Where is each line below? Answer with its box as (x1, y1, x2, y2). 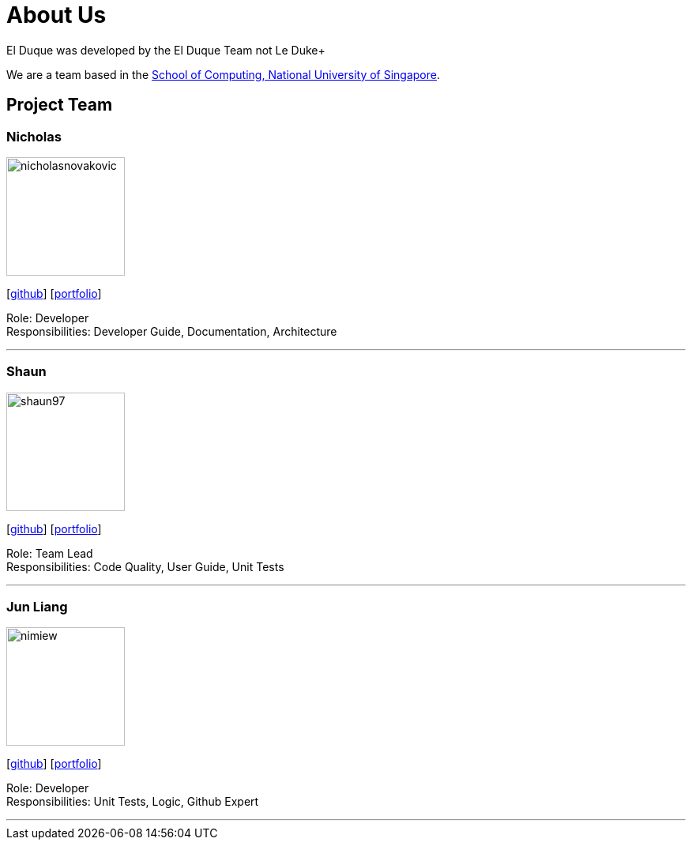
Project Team (6, 95, 113, 115)
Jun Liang (6, 599, 68, 615)
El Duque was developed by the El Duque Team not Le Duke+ (6, 43, 325, 57)
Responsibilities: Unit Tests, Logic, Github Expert (6, 795, 259, 809)
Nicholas (6, 128, 62, 145)
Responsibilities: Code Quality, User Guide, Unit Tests (6, 559, 284, 573)
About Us (6, 2, 107, 28)
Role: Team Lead (6, 546, 93, 560)
